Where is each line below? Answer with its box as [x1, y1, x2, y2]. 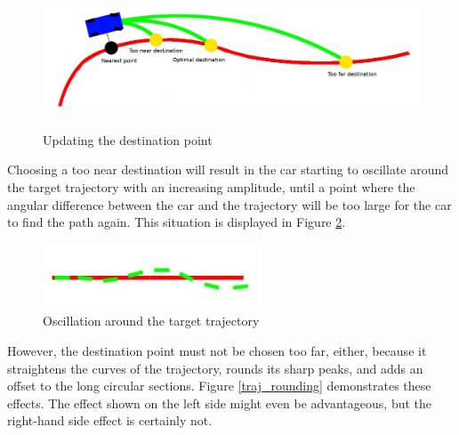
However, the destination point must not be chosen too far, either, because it [7, 342, 427, 359]
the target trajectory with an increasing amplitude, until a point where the [7, 177, 415, 196]
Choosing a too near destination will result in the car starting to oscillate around [7, 160, 449, 179]
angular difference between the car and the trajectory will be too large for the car [7, 195, 452, 213]
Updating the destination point [43, 130, 213, 149]
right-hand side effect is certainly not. [7, 411, 213, 430]
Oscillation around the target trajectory [43, 311, 260, 330]
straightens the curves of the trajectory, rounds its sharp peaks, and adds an [7, 358, 423, 377]
